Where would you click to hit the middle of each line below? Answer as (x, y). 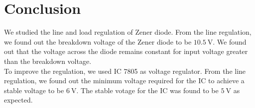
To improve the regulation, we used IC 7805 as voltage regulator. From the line (125, 71)
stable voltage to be (34, 90)
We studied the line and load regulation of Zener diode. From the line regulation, (128, 32)
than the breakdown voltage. (48, 61)
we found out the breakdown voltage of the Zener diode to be (98, 41)
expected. (18, 100)
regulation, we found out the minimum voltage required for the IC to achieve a (124, 81)
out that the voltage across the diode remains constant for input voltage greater (126, 51)
